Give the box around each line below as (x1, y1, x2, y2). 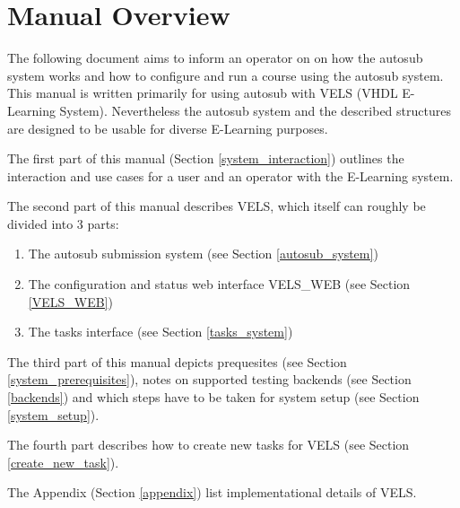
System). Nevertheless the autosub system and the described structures (59, 101, 451, 119)
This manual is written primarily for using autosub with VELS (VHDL (7, 83, 398, 102)
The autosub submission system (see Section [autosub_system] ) (28, 244, 378, 263)
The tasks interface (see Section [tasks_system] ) (28, 322, 293, 341)
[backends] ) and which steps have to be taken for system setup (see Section (7, 388, 420, 407)
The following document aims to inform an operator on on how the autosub (7, 48, 423, 67)
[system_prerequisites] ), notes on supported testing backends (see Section (7, 370, 412, 389)
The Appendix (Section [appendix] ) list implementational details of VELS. (7, 483, 417, 502)
